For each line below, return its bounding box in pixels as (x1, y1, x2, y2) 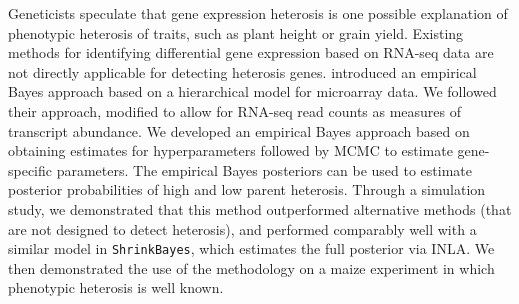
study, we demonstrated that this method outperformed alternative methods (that (8, 198, 512, 219)
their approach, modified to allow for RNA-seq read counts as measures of (8, 100, 462, 121)
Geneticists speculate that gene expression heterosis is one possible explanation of (8, 3, 508, 23)
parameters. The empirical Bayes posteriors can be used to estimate (56, 159, 473, 180)
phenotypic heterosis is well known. (8, 277, 224, 298)
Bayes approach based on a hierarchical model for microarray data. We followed (8, 81, 497, 102)
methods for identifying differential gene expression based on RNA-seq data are (8, 42, 494, 63)
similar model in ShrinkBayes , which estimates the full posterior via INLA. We (8, 238, 495, 259)
